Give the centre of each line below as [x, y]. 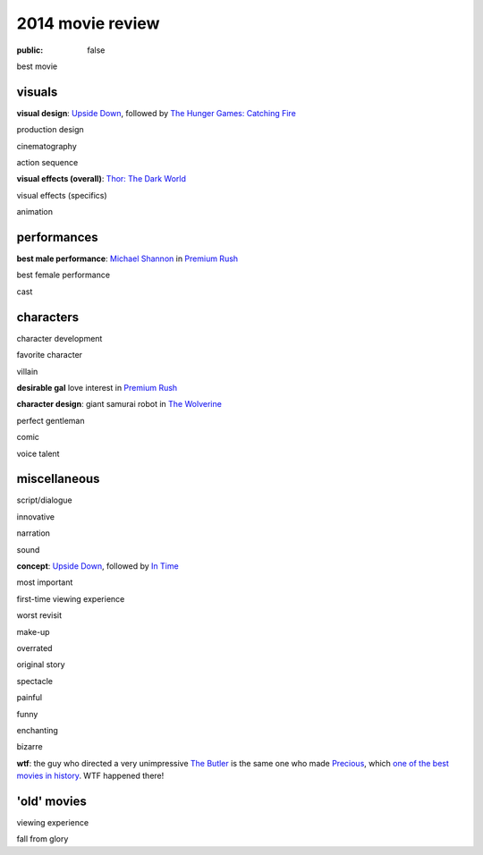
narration [34, 533]
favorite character [50, 355]
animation [35, 212]
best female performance [64, 275]
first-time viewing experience [71, 598]
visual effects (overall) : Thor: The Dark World [102, 179]
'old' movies [51, 801]
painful [30, 698]
